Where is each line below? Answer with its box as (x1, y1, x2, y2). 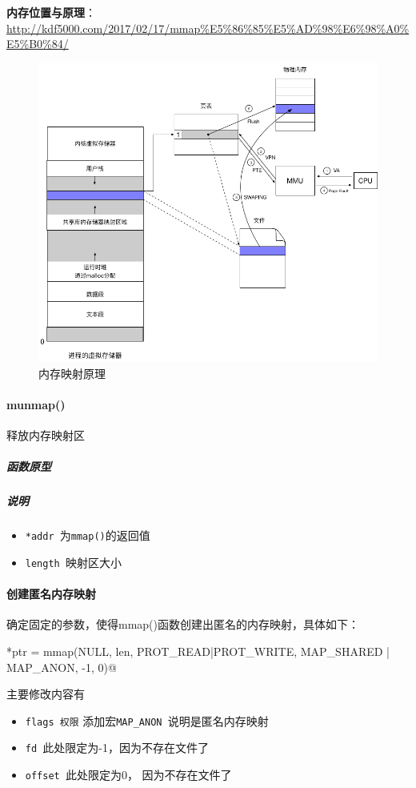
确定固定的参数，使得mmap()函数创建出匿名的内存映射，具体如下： (6, 616, 359, 633)
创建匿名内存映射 (6, 585, 96, 602)
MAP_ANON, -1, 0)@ (6, 658, 117, 675)
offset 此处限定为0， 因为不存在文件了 (25, 766, 232, 783)
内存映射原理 (38, 364, 106, 381)
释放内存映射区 (6, 427, 85, 444)
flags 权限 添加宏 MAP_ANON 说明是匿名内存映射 (25, 712, 269, 729)
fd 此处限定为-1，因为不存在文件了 (25, 739, 209, 756)
